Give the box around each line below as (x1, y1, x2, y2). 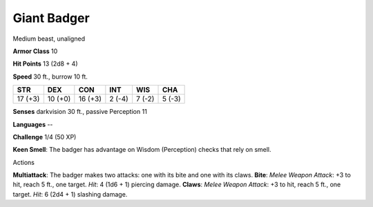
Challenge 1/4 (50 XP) (12, 132, 77, 141)
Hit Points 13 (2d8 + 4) (12, 59, 79, 68)
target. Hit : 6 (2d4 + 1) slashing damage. (12, 190, 128, 198)
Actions (12, 158, 35, 166)
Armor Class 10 (12, 47, 58, 55)
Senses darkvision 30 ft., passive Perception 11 (12, 108, 148, 116)
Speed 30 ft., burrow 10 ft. (12, 72, 88, 81)
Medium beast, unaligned (12, 34, 86, 43)
